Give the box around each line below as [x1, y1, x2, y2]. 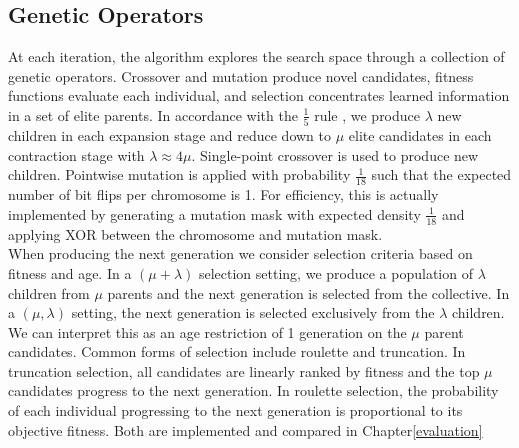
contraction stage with [8, 144, 145, 165]
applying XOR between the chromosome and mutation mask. [8, 223, 383, 244]
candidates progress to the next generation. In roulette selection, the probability [8, 380, 499, 401]
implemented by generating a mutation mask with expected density [8, 203, 421, 224]
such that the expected [371, 164, 512, 185]
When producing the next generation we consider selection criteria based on [8, 243, 473, 264]
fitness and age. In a [8, 262, 132, 283]
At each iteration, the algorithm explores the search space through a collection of [8, 46, 505, 67]
